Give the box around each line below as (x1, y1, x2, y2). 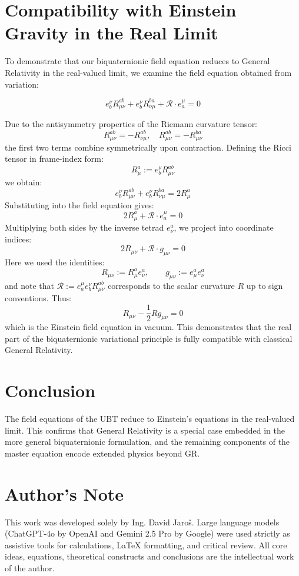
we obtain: (5, 175, 42, 188)
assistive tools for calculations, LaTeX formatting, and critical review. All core (5, 538, 287, 551)
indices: (5, 232, 32, 245)
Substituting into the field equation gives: (5, 199, 154, 211)
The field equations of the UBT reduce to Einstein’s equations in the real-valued (5, 412, 295, 424)
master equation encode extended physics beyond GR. (5, 447, 200, 459)
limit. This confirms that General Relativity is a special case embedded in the (5, 424, 285, 436)
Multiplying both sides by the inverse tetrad (5, 221, 164, 234)
